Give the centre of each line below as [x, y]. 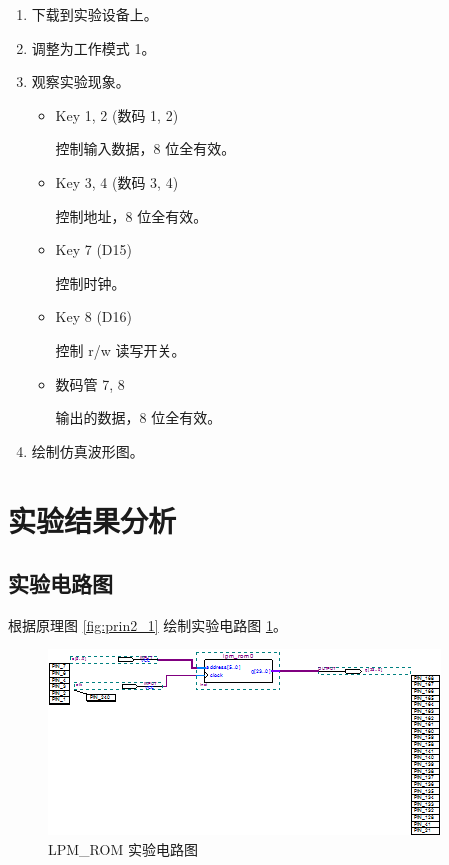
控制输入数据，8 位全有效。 [145, 148]
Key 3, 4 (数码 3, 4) [117, 181]
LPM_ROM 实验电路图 [123, 849]
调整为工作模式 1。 [93, 47]
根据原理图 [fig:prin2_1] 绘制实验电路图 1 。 [147, 624]
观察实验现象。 [80, 81]
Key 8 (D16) [94, 316]
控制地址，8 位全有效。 [131, 215]
